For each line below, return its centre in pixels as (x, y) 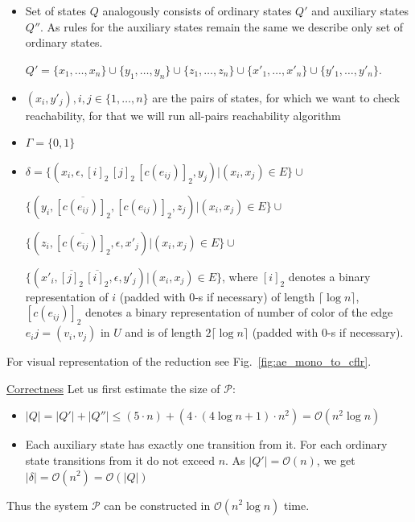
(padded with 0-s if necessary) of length (217, 296)
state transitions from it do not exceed (120, 460)
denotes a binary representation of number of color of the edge (239, 312)
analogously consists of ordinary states (197, 10)
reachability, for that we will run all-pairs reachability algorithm (183, 115)
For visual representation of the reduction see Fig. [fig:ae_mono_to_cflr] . (189, 361)
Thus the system (47, 505)
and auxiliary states (360, 10)
